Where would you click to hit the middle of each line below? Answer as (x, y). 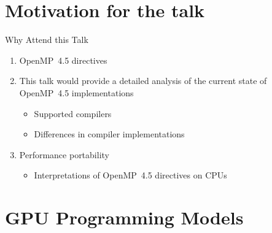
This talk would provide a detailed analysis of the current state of (143, 81)
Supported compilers (73, 113)
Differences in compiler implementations (109, 134)
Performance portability (64, 154)
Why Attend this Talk (47, 40)
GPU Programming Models (124, 217)
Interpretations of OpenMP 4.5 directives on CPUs (130, 175)
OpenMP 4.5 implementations (76, 92)
